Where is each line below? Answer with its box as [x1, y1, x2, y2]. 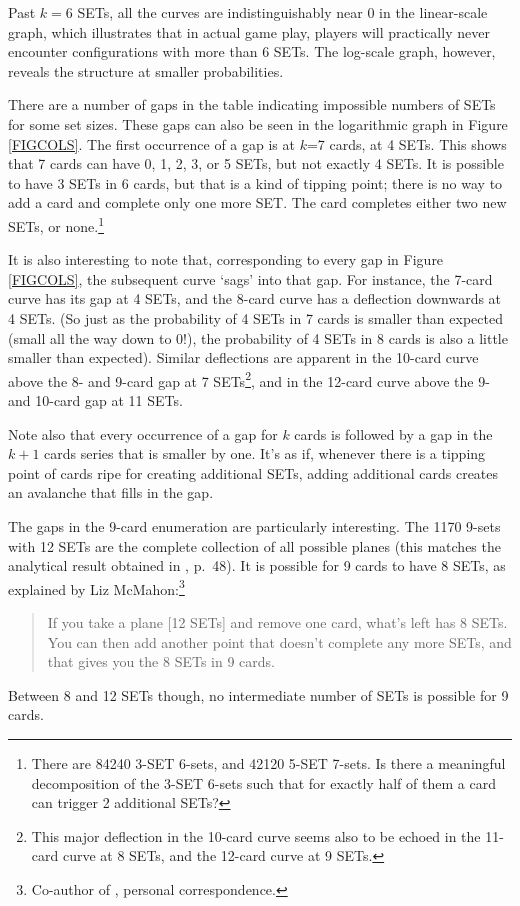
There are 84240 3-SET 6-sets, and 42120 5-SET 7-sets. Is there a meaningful [31, 752, 506, 773]
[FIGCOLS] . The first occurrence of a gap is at [8, 133, 295, 154]
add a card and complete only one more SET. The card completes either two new [8, 192, 507, 213]
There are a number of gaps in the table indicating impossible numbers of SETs [8, 94, 496, 115]
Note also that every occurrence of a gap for [8, 423, 278, 444]
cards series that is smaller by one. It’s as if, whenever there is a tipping [44, 443, 486, 464]
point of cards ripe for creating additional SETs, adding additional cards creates [8, 462, 499, 483]
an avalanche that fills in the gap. [8, 482, 214, 503]
